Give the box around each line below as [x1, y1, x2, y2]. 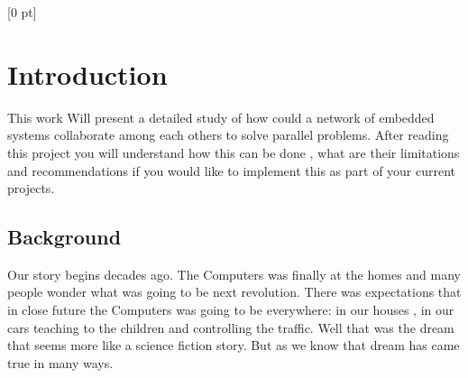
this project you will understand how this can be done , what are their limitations [7, 143, 460, 161]
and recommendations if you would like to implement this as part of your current [7, 161, 456, 180]
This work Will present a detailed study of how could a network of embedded [7, 107, 435, 126]
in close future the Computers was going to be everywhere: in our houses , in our [7, 300, 454, 319]
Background [7, 223, 122, 251]
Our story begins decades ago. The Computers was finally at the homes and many [7, 264, 461, 283]
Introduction [7, 55, 168, 92]
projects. [7, 179, 55, 198]
